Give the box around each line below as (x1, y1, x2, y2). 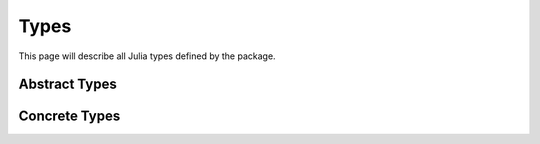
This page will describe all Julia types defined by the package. (18, 50, 276, 62)
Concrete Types (18, 108, 121, 125)
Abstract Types (18, 76, 117, 93)
